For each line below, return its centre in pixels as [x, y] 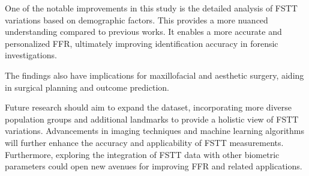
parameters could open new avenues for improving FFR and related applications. [154, 166]
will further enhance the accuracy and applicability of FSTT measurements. [144, 142]
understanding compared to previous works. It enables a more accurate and [143, 32]
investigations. [31, 55]
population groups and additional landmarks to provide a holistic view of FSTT [152, 119]
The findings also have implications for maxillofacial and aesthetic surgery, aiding [154, 75]
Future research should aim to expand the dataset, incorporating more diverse [148, 107]
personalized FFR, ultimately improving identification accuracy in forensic [142, 43]
